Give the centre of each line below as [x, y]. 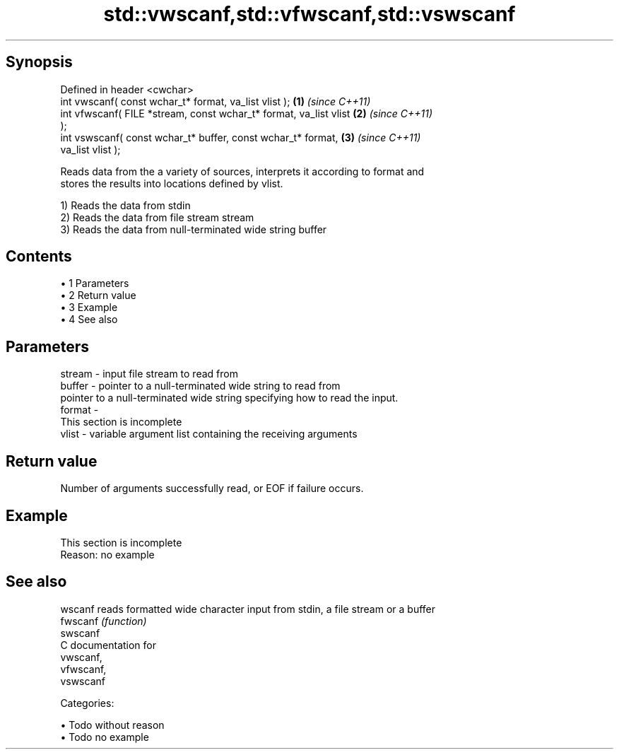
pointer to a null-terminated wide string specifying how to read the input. [229, 398]
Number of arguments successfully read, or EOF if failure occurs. [212, 488]
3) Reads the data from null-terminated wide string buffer [194, 229]
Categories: [87, 703]
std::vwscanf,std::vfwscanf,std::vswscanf [309, 14]
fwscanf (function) [104, 621]
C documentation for [108, 645]
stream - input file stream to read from [149, 374]
